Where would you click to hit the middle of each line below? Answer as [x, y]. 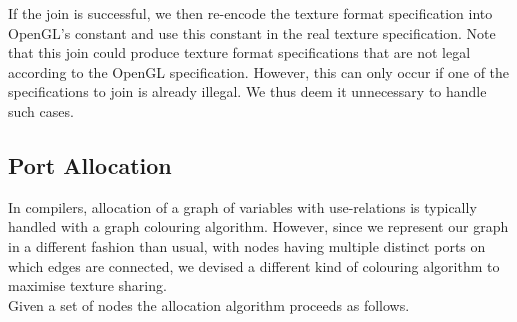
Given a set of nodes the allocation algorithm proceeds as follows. [209, 304]
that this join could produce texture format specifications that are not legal [239, 52]
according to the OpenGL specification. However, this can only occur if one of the [259, 71]
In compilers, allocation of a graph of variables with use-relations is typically [242, 206]
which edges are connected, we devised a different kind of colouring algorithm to [254, 265]
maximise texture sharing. [87, 285]
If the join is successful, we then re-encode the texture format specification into [250, 13]
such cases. [41, 110]
